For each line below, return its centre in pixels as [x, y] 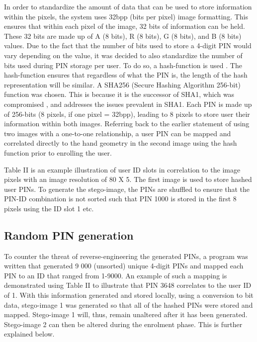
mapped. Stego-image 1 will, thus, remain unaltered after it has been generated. [126, 314]
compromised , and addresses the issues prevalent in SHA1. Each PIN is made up [128, 104]
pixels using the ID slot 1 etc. [49, 208]
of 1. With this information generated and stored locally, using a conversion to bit [129, 295]
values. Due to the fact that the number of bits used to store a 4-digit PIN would [128, 45]
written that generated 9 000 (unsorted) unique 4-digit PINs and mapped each [124, 266]
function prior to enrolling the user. [58, 152]
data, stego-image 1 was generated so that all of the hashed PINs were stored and [128, 304]
